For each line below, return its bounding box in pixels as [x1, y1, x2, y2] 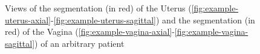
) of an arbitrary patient [34, 37, 125, 49]
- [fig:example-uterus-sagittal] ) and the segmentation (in [50, 13, 255, 26]
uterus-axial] [5, 13, 51, 26]
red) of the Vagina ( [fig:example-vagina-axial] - [5, 25, 175, 38]
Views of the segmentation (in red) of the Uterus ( [5, 2, 192, 14]
